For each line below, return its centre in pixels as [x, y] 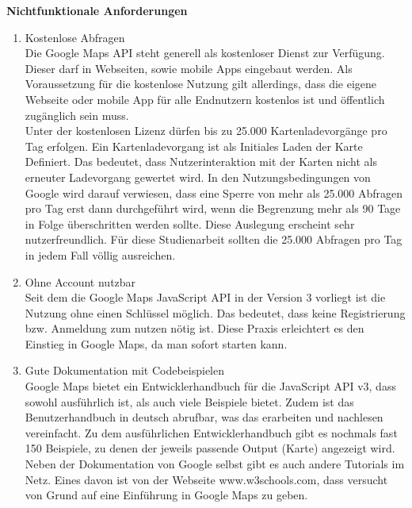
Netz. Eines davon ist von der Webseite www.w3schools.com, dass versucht [206, 479]
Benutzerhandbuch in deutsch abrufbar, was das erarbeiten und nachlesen [204, 417]
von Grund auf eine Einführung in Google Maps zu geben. [166, 495]
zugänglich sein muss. [77, 115]
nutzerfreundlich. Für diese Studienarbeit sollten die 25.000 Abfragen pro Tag [214, 239]
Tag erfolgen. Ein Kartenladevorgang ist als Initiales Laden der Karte [194, 146]
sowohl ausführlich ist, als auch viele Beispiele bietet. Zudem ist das [189, 401]
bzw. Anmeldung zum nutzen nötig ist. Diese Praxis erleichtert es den [195, 328]
